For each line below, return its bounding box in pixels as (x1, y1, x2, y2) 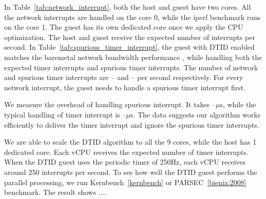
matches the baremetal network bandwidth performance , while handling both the (4, 51, 262, 62)
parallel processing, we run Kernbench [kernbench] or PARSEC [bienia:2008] (4, 176, 246, 187)
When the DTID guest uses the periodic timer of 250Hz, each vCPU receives (4, 156, 246, 167)
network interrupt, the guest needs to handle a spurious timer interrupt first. (4, 82, 246, 92)
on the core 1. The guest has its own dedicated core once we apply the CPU (4, 22, 243, 32)
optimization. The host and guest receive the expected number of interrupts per (4, 31, 255, 42)
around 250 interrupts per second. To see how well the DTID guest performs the (4, 166, 257, 177)
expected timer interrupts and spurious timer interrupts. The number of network (4, 62, 258, 72)
